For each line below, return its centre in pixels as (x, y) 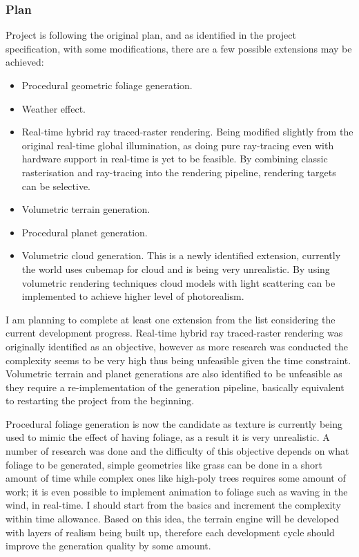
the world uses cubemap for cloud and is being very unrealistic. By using (176, 268)
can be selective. (56, 186)
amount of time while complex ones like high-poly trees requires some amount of (176, 478)
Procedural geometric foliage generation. (107, 85)
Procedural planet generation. (85, 232)
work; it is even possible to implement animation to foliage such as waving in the (177, 491)
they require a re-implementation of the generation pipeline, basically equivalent (175, 387)
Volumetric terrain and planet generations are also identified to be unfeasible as (174, 374)
